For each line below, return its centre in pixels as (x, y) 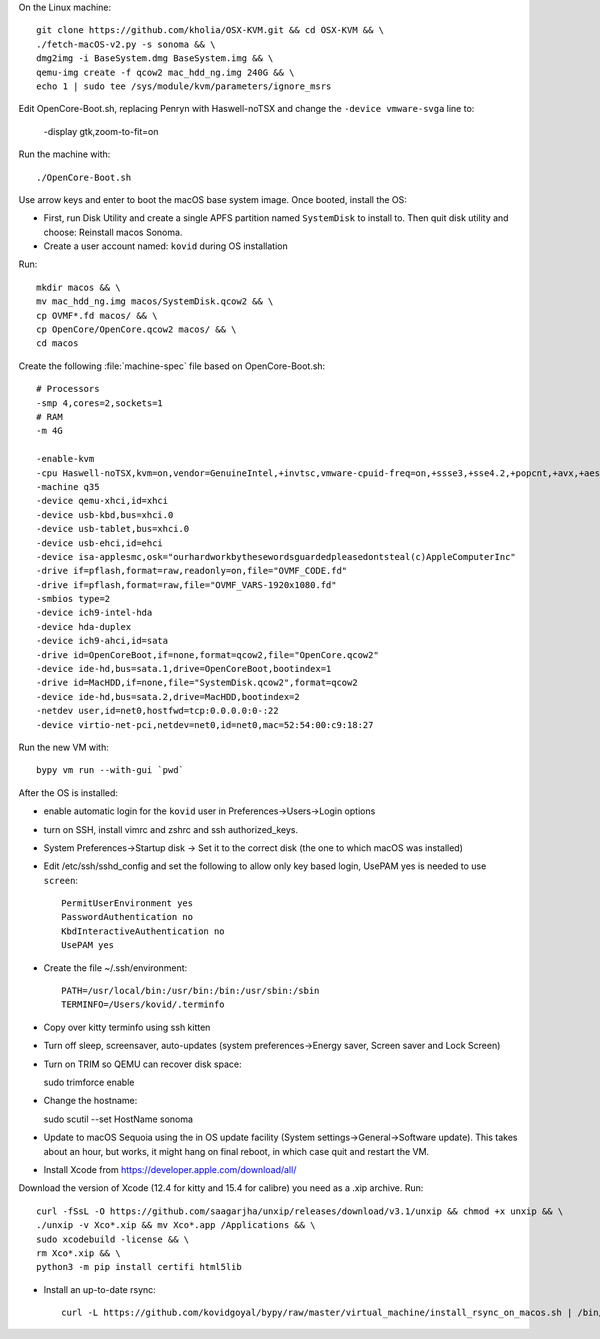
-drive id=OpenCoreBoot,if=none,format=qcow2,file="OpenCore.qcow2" (207, 654)
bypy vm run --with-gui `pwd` (110, 770)
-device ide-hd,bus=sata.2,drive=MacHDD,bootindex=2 (168, 696)
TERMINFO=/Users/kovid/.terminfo (143, 1004)
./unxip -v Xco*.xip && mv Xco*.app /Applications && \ (176, 1225)
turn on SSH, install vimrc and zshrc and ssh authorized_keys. (171, 829)
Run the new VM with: (64, 747)
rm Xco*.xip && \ (78, 1253)
